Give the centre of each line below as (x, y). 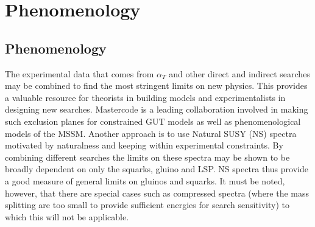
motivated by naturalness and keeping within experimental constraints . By (144, 145)
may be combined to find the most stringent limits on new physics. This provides (156, 86)
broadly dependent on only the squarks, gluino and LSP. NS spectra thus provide (157, 169)
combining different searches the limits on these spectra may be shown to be (147, 157)
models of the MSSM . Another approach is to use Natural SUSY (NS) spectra (151, 133)
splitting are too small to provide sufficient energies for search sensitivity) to (147, 205)
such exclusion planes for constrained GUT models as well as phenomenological (153, 121)
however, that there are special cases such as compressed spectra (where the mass (157, 193)
